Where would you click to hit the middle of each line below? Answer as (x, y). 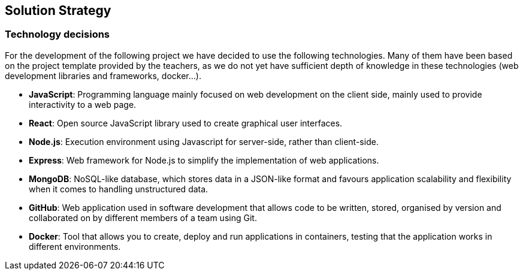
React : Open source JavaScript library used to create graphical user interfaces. (186, 123)
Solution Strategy (58, 10)
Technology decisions (58, 34)
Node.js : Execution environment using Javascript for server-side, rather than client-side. (204, 141)
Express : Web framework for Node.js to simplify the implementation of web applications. (204, 160)
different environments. (75, 246)
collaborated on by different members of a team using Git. (143, 217)
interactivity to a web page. (83, 104)
